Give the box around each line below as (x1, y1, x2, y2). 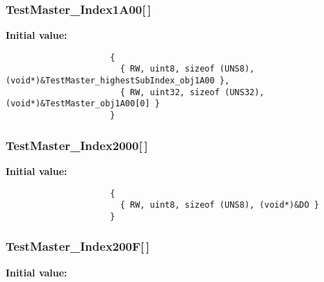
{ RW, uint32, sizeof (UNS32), (120, 87, 265, 97)
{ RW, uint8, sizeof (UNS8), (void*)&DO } (120, 200, 320, 210)
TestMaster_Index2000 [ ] (6, 136, 148, 154)
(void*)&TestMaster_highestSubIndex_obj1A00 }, (6, 76, 230, 86)
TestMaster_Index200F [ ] (6, 238, 150, 255)
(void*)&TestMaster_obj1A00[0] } (6, 99, 160, 109)
